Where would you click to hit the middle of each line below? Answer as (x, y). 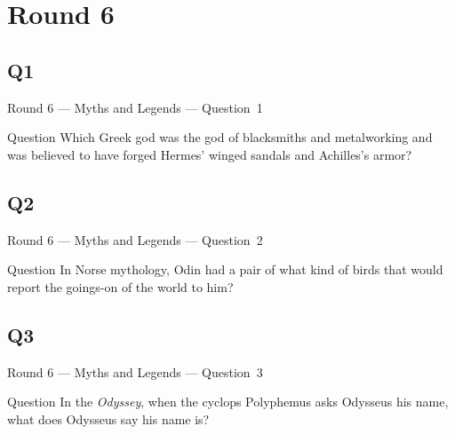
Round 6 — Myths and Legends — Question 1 (135, 107)
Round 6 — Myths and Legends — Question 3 (135, 371)
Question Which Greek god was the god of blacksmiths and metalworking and (220, 137)
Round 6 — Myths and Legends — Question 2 (135, 239)
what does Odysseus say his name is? (108, 418)
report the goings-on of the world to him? (120, 286)
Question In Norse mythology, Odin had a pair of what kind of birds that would (225, 269)
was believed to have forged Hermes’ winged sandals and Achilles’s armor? (210, 154)
